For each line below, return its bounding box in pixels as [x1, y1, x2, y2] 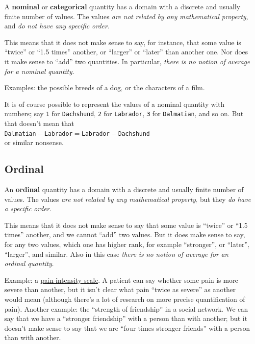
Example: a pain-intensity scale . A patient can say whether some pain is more [4, 274, 238, 285]
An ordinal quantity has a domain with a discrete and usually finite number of [4, 184, 244, 195]
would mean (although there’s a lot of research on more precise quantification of [4, 294, 245, 304]
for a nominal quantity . [4, 66, 75, 76]
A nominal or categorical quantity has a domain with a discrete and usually [4, 1, 240, 11]
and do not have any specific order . [4, 21, 109, 31]
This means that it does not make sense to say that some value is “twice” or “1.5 [4, 220, 248, 230]
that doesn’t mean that [4, 118, 75, 128]
